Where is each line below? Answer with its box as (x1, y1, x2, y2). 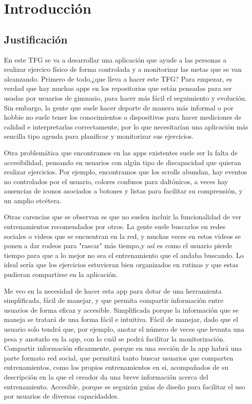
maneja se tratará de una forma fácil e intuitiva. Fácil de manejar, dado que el (4, 314, 238, 324)
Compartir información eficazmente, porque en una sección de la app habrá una (4, 343, 242, 353)
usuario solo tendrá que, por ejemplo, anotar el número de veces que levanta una (4, 324, 245, 334)
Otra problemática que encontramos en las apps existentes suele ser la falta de (4, 147, 238, 157)
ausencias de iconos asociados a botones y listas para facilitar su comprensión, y (4, 186, 243, 196)
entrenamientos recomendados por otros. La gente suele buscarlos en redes (4, 221, 226, 232)
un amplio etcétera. (4, 195, 62, 205)
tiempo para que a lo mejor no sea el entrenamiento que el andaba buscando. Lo (4, 250, 244, 260)
